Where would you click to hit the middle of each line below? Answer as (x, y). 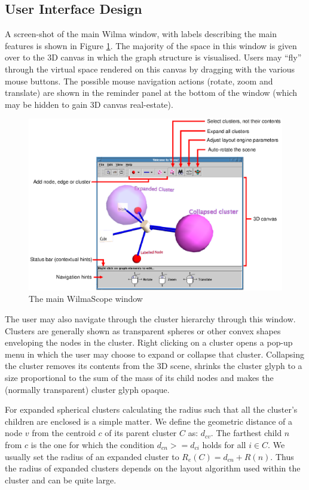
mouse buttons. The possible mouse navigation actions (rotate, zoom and (139, 81)
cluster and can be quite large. (61, 480)
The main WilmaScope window (86, 299)
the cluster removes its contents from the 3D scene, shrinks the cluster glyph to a (154, 366)
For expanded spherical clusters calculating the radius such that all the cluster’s (151, 409)
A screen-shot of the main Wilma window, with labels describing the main (141, 34)
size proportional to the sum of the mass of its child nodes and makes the (139, 378)
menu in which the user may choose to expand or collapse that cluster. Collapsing (154, 354)
